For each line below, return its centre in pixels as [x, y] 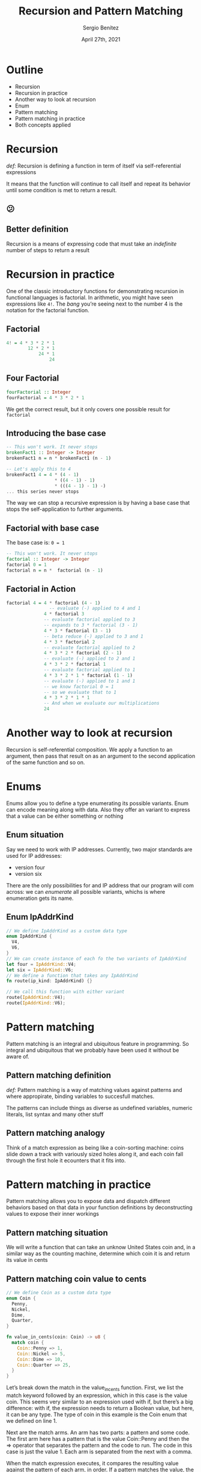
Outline [25, 70]
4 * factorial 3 [64, 614]
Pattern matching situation [57, 1233]
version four [30, 867]
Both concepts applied [43, 125]
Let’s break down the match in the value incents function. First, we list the [95, 1388]
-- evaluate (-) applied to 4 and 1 [95, 608]
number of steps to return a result [48, 250]
